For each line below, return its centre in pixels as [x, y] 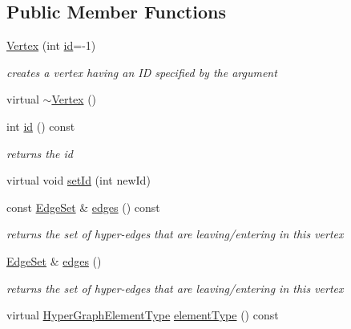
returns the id [40, 153]
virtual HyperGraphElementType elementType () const [143, 315]
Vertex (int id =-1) [51, 45]
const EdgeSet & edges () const [83, 207]
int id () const [41, 126]
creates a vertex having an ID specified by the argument [142, 72]
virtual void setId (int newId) [79, 180]
